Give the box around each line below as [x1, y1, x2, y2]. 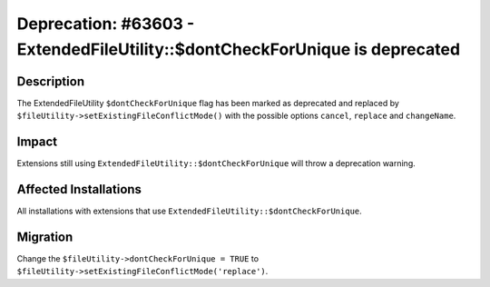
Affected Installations [16, 182, 142, 197]
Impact [16, 134, 58, 150]
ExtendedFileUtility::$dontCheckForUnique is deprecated [16, 39, 461, 59]
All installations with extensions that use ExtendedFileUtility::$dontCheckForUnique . [16, 205, 362, 217]
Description [16, 74, 85, 89]
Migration [16, 229, 73, 244]
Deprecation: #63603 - [16, 14, 195, 34]
